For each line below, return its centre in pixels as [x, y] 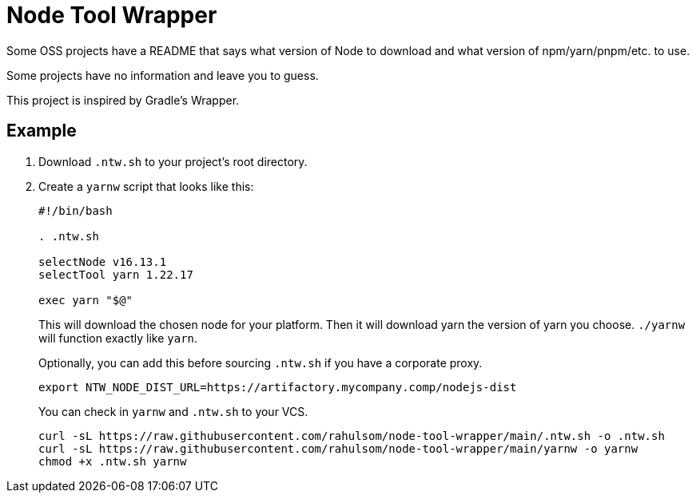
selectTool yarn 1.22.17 [116, 274]
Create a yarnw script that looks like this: [146, 186]
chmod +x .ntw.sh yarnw [113, 461]
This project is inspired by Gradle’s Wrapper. [123, 100]
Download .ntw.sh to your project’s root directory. [173, 161]
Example [42, 131]
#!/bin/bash [76, 210]
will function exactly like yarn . [118, 338]
